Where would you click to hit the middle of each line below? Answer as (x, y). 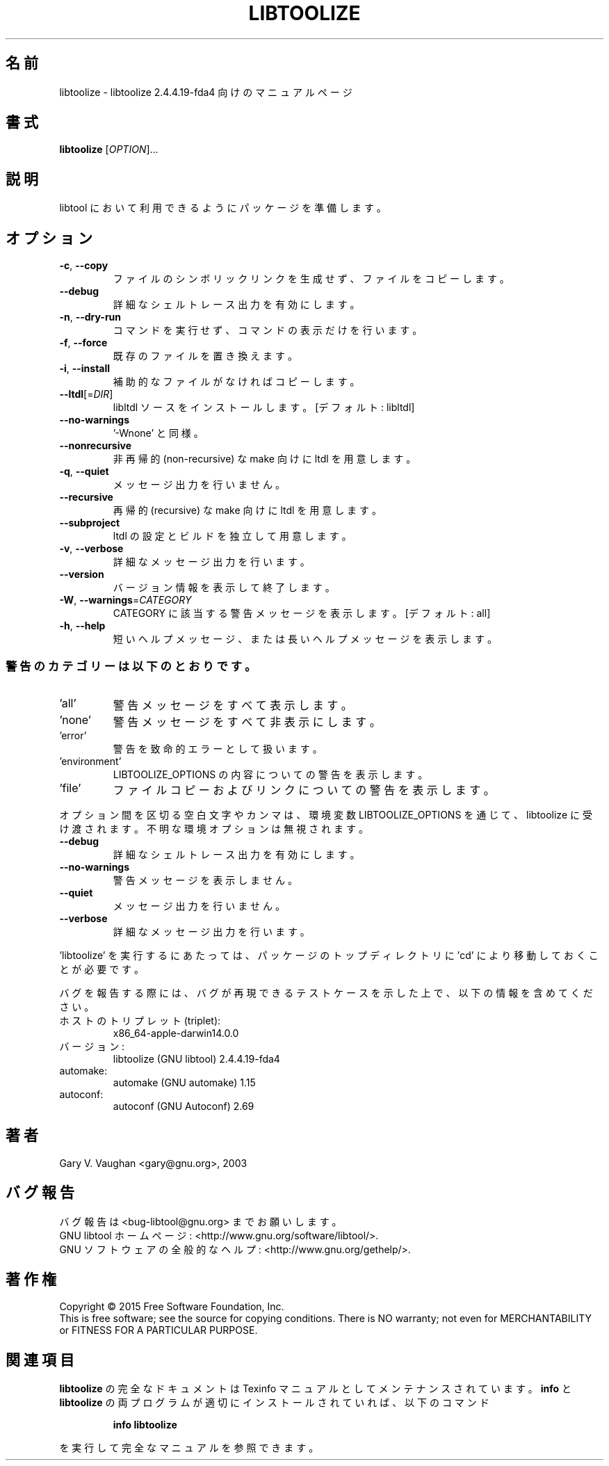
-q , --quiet (84, 472)
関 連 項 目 (40, 1360)
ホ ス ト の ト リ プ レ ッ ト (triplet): (140, 1020)
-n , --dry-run (90, 317)
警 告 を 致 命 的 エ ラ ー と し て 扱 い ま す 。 (218, 748)
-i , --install (85, 369)
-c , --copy (84, 266)
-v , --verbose (91, 549)
